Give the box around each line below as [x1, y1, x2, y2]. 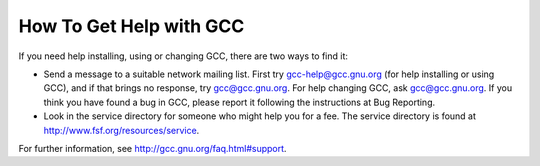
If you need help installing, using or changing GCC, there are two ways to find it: [18, 50, 349, 62]
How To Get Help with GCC [18, 15, 245, 37]
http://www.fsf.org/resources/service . [43, 124, 200, 136]
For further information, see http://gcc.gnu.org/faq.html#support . [18, 142, 287, 154]
